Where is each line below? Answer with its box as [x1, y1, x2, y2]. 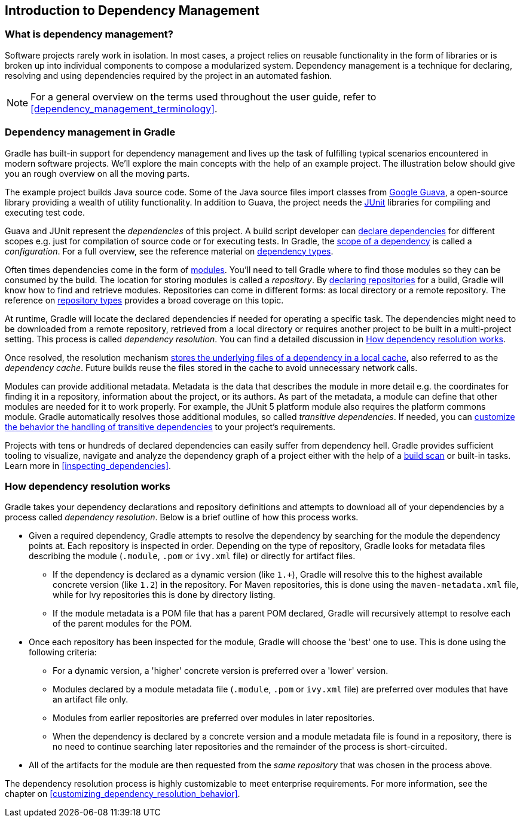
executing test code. [5, 207, 85, 217]
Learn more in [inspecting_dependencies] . [5, 460, 172, 471]
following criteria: [29, 647, 97, 658]
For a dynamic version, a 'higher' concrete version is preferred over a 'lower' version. [53, 665, 389, 676]
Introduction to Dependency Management [5, 3, 260, 18]
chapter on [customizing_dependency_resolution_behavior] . [5, 789, 240, 799]
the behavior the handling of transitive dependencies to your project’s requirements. [5, 421, 336, 432]
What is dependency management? [5, 28, 173, 41]
